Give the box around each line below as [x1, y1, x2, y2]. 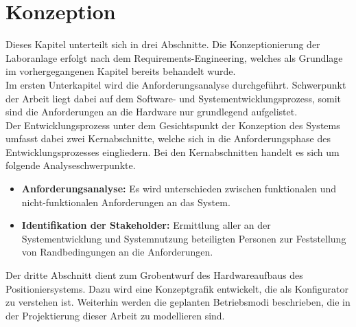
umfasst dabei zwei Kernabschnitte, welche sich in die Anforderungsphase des [5, 131, 331, 146]
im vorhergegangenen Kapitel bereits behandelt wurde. [5, 64, 236, 78]
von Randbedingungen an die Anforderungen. [21, 245, 213, 259]
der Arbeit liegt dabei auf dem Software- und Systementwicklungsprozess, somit [5, 91, 341, 105]
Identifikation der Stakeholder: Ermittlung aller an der [21, 218, 271, 232]
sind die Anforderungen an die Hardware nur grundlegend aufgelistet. [5, 104, 298, 119]
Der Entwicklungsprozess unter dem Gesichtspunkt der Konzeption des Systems [5, 117, 340, 132]
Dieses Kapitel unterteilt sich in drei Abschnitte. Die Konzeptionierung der [5, 37, 320, 52]
